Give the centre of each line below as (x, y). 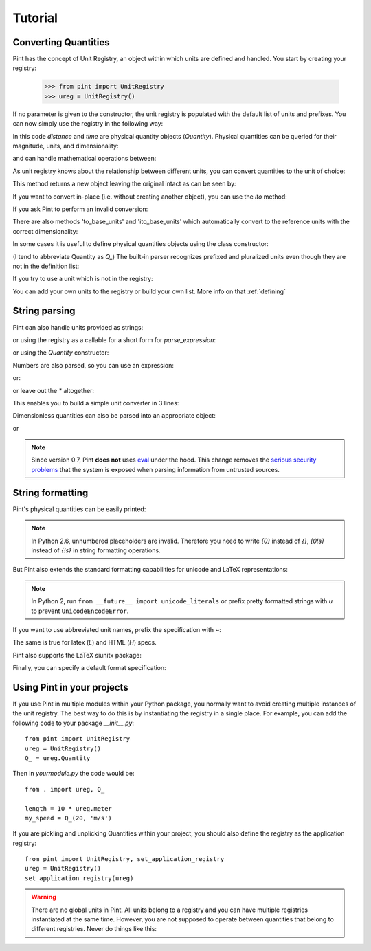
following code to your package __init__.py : (73, 723)
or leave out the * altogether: (54, 390)
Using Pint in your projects (70, 687)
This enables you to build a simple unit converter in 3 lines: (96, 403)
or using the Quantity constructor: (61, 353)
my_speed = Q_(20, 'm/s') (69, 818)
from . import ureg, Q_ (65, 789)
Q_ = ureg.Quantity (58, 758)
